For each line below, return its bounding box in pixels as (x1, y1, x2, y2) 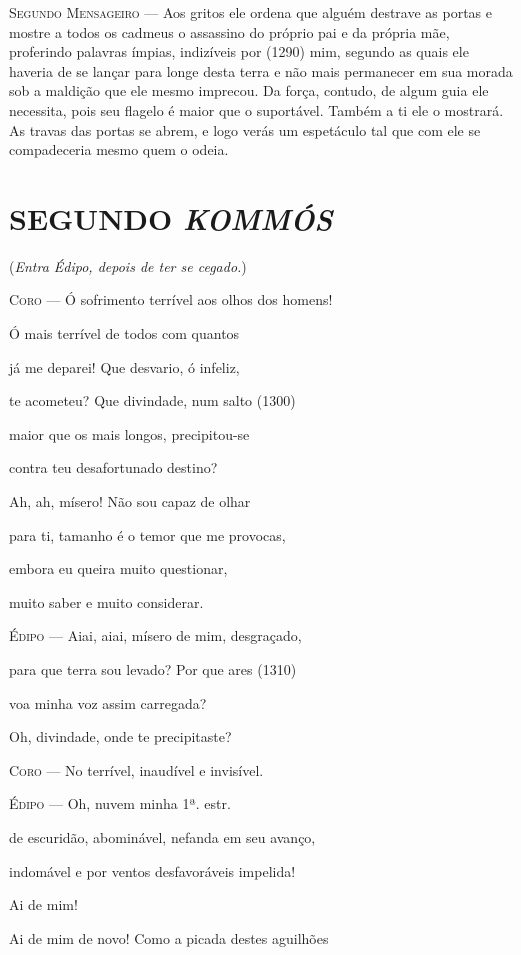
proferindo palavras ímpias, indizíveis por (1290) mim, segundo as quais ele (9, 41, 469, 62)
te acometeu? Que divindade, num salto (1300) (9, 390, 296, 411)
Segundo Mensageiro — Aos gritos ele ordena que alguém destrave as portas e (9, 2, 493, 22)
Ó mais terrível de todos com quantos (9, 323, 240, 344)
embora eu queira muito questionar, (9, 558, 228, 579)
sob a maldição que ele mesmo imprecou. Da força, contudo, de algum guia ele (9, 80, 489, 101)
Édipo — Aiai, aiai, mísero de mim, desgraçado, (9, 625, 302, 646)
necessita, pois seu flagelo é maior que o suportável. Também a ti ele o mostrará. (9, 99, 504, 120)
